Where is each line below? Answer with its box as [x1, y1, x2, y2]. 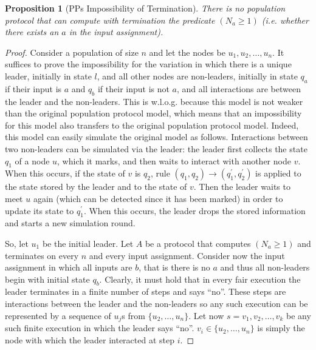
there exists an [5, 25, 59, 38]
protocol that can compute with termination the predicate [5, 13, 215, 26]
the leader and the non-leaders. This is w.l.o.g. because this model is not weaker [5, 95, 303, 107]
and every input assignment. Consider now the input [89, 249, 285, 261]
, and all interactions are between [177, 82, 301, 95]
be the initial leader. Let [42, 237, 134, 249]
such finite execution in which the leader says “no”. [5, 321, 194, 334]
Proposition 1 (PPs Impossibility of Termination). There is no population [5, 2, 286, 14]
